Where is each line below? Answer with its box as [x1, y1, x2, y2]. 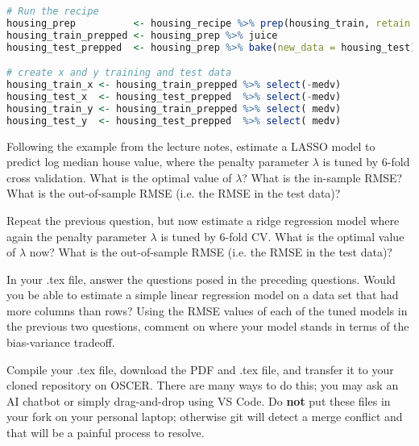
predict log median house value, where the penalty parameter [6, 153, 309, 170]
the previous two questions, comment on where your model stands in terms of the [6, 318, 409, 335]
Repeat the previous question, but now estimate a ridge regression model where [6, 211, 400, 228]
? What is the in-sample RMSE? [242, 169, 403, 185]
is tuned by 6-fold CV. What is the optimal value [160, 227, 404, 244]
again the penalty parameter [6, 227, 147, 244]
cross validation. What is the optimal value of [6, 169, 232, 185]
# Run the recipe [6, 6, 99, 17]
